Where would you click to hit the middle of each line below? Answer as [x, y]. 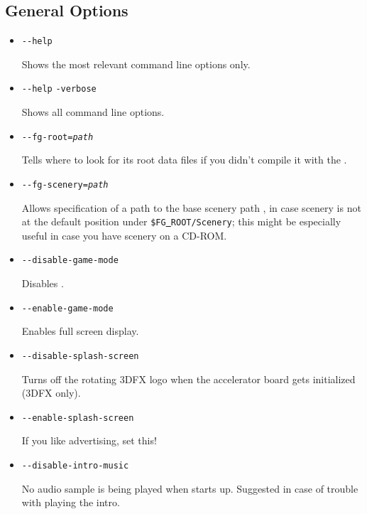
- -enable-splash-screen [78, 418]
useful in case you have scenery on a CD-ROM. [124, 235]
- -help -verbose [59, 89]
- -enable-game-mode [67, 308]
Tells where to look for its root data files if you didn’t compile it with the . [184, 160]
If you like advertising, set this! [89, 440]
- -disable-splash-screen [80, 356]
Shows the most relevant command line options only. [136, 64]
